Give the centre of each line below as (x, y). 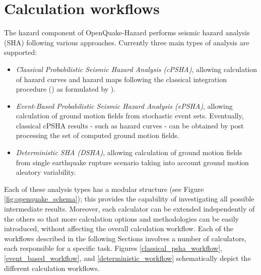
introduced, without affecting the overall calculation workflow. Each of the (119, 228)
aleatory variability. (46, 172)
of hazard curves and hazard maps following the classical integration (121, 79)
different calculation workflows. (52, 268)
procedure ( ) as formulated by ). (66, 89)
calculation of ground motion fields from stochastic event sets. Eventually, (130, 116)
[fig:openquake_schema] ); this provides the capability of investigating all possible (129, 199)
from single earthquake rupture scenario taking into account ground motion (132, 162)
